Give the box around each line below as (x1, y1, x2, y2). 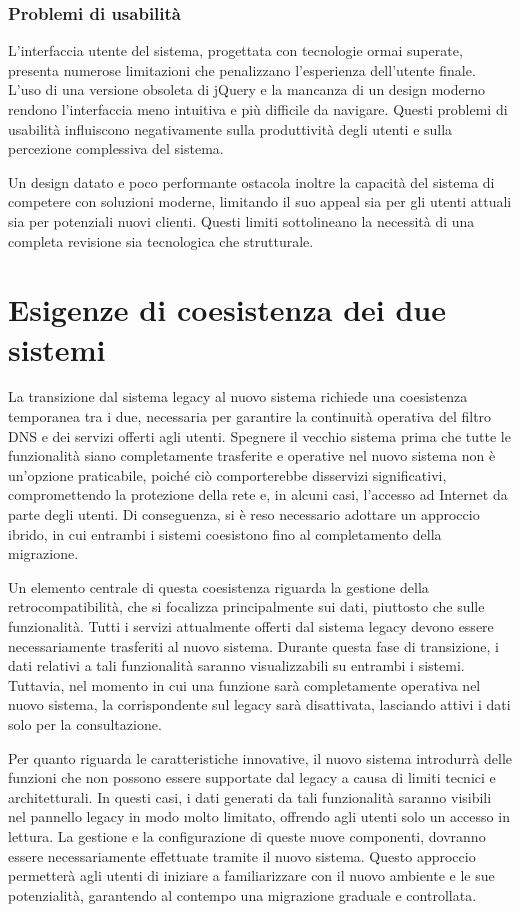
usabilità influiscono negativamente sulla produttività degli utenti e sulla (8, 118, 453, 139)
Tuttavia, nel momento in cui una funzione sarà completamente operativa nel (8, 674, 481, 695)
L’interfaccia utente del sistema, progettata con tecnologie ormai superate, (8, 40, 463, 61)
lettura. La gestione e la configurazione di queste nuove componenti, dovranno (8, 825, 486, 846)
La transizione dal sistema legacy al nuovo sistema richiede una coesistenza (8, 386, 468, 407)
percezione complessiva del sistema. (8, 138, 224, 159)
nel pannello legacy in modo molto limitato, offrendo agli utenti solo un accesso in (8, 806, 510, 827)
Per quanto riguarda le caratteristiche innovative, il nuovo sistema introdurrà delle (8, 747, 512, 768)
